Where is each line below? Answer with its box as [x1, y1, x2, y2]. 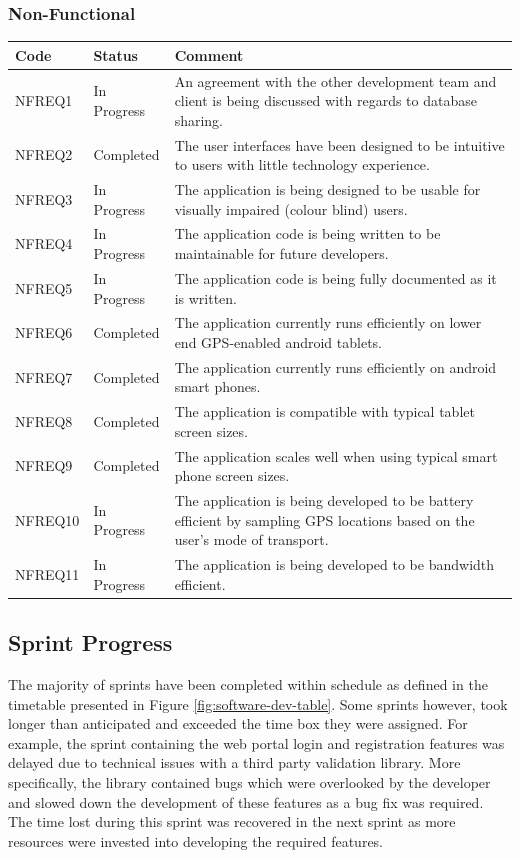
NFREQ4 [15, 233, 73, 254]
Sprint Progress [8, 627, 173, 658]
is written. [174, 287, 237, 308]
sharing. [174, 109, 223, 130]
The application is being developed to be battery [174, 490, 474, 511]
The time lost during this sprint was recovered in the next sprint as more [8, 811, 456, 832]
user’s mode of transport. [174, 529, 329, 550]
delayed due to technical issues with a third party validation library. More [8, 752, 461, 773]
